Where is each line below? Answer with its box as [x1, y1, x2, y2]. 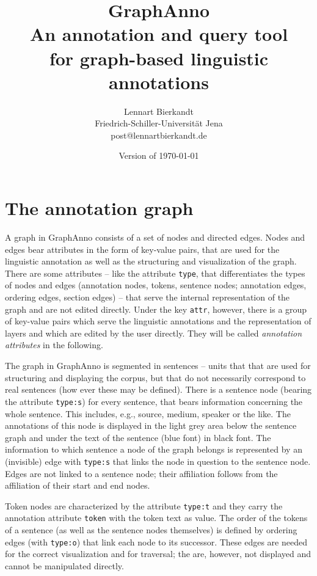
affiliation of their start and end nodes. [5, 479, 150, 492]
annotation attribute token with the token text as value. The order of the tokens [5, 511, 308, 524]
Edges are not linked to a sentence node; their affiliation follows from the [5, 467, 278, 479]
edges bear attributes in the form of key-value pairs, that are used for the [5, 242, 280, 255]
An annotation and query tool [29, 21, 288, 46]
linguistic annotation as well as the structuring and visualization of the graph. [5, 255, 297, 268]
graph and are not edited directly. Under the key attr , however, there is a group [5, 302, 307, 315]
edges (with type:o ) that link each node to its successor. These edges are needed [5, 535, 307, 548]
